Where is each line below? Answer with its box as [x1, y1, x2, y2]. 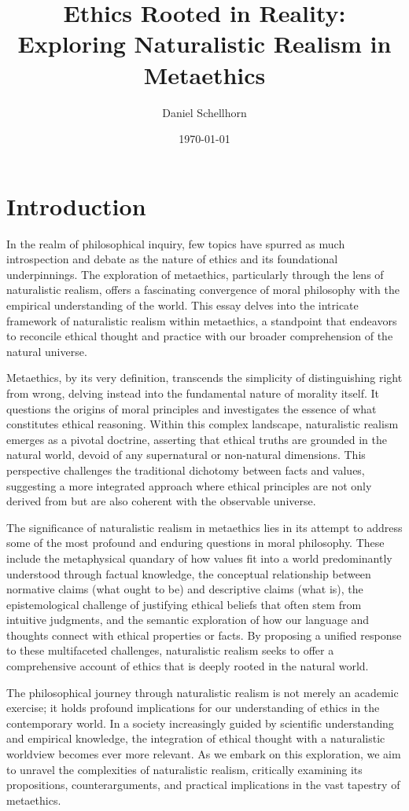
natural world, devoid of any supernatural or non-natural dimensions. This [6, 446, 366, 463]
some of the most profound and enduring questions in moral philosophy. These [6, 534, 385, 551]
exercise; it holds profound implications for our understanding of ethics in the [6, 699, 380, 716]
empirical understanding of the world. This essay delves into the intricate [6, 297, 359, 313]
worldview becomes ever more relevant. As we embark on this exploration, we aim [6, 746, 401, 762]
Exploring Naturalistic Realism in [17, 28, 392, 60]
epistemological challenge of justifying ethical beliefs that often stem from [6, 596, 362, 612]
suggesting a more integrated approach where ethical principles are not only [6, 477, 372, 494]
